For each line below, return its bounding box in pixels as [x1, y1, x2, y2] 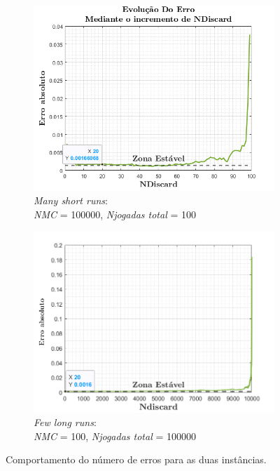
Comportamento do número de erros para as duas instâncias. [6, 452, 267, 467]
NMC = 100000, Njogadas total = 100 [34, 206, 196, 221]
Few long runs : [34, 415, 97, 430]
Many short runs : [34, 193, 108, 208]
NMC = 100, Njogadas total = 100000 [34, 428, 196, 443]
